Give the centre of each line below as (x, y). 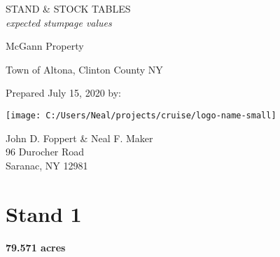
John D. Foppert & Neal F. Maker (79, 138)
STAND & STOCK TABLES (68, 8)
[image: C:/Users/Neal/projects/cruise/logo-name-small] (141, 115)
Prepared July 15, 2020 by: (63, 93)
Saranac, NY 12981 (47, 165)
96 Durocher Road (45, 152)
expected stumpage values (59, 22)
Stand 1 (44, 213)
